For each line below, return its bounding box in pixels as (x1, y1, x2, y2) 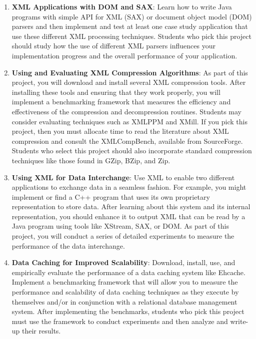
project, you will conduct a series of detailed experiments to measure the (11, 231, 234, 241)
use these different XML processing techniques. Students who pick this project (11, 30, 251, 41)
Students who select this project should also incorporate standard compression (11, 145, 252, 156)
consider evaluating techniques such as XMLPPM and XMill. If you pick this (11, 116, 247, 126)
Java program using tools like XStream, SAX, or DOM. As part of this (11, 221, 229, 231)
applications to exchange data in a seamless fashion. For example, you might (11, 182, 246, 192)
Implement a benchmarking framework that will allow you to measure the (11, 277, 238, 287)
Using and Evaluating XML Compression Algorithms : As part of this (11, 67, 248, 77)
